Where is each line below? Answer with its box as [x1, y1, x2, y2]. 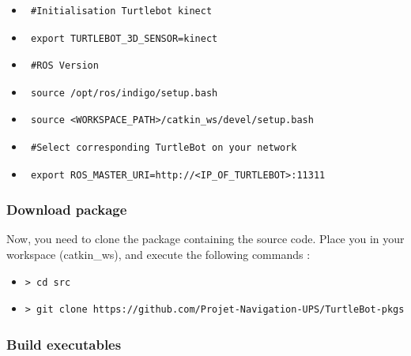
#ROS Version [30, 60, 99, 72]
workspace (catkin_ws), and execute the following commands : [6, 245, 311, 262]
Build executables [6, 334, 122, 354]
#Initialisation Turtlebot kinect [30, 6, 213, 17]
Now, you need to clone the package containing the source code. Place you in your [6, 230, 405, 247]
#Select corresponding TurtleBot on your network [30, 141, 297, 153]
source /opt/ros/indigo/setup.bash [30, 87, 218, 99]
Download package [6, 200, 127, 219]
